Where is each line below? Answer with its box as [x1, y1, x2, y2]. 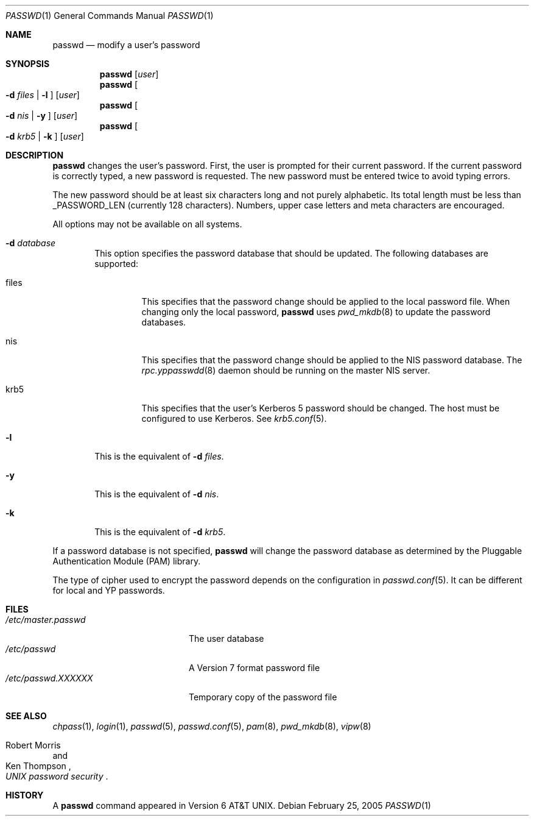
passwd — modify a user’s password [52, 40, 200, 50]
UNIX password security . [5, 771, 108, 781]
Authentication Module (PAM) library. [52, 556, 201, 566]
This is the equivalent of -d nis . [94, 489, 219, 499]
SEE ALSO [5, 711, 47, 721]
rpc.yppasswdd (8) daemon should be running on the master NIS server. [141, 365, 430, 375]
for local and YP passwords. [52, 585, 165, 595]
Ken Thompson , [5, 761, 71, 771]
